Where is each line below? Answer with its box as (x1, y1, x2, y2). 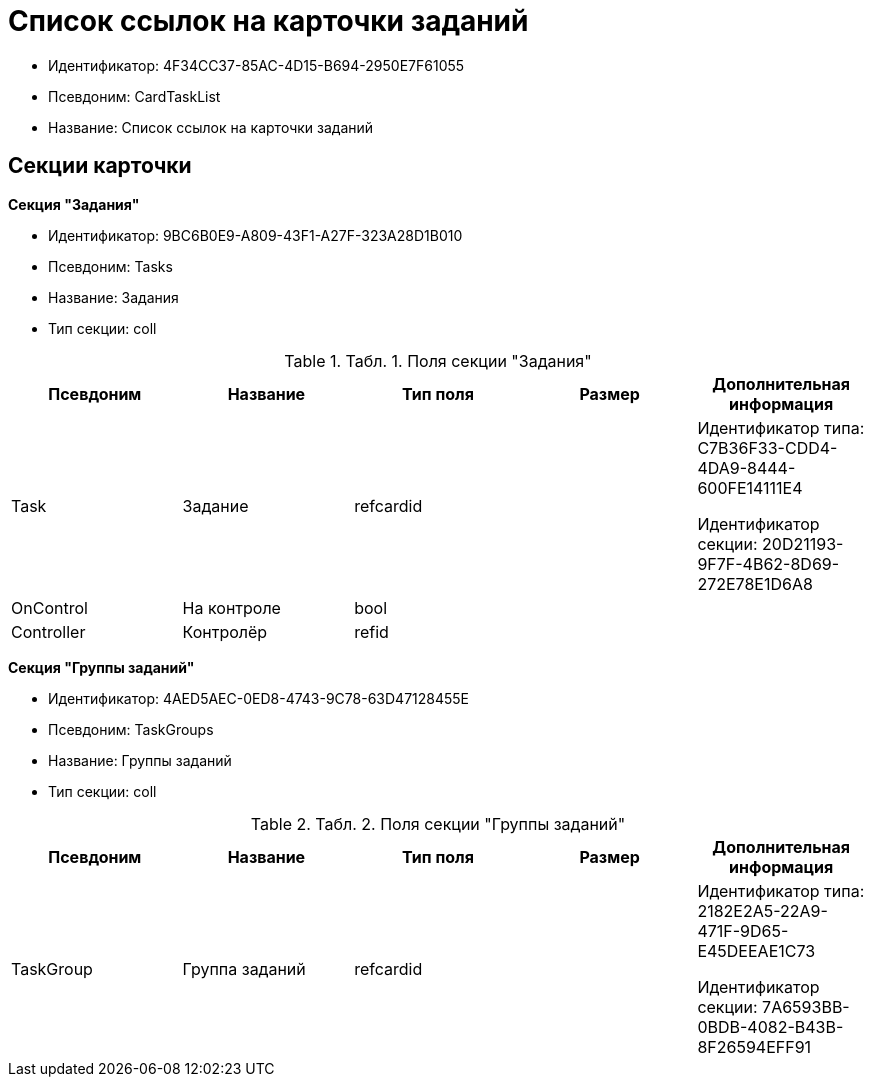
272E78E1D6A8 (697, 573, 813, 594)
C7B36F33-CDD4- (697, 437, 838, 458)
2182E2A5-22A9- (697, 900, 828, 921)
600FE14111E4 (697, 477, 803, 498)
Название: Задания (48, 288, 179, 306)
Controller (11, 621, 86, 642)
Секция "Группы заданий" (8, 658, 195, 676)
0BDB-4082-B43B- (697, 1016, 844, 1037)
